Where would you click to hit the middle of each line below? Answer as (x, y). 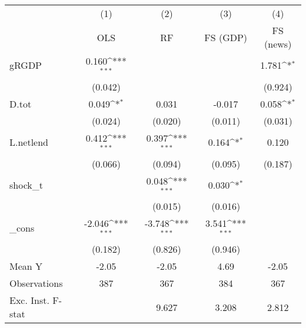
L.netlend (29, 142)
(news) (278, 44)
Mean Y (26, 266)
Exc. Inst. (29, 300)
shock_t (26, 185)
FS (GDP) (226, 37)
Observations (36, 283)
